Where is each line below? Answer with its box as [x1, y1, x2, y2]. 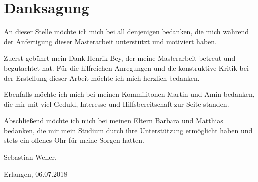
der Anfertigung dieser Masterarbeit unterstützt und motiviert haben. [4, 36, 217, 46]
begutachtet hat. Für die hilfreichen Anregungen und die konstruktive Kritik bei [4, 62, 249, 73]
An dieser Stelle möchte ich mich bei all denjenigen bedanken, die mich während [4, 26, 249, 37]
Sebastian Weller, [4, 152, 57, 162]
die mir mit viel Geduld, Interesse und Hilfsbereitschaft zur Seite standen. [4, 98, 229, 109]
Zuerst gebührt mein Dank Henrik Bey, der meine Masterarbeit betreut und [4, 53, 236, 63]
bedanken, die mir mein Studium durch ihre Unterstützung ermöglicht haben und [4, 125, 253, 135]
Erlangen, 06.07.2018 [4, 168, 68, 179]
